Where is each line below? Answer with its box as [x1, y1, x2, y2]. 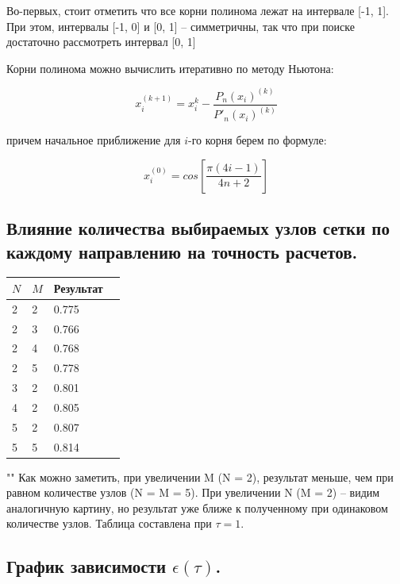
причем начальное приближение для [6, 132, 181, 148]
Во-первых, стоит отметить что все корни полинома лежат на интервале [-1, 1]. [6, 2, 389, 18]
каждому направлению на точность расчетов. [6, 239, 358, 263]
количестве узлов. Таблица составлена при [6, 515, 212, 532]
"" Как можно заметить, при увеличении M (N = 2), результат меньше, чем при [6, 468, 394, 485]
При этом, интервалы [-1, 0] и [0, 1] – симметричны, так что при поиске [6, 17, 355, 34]
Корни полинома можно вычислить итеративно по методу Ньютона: [6, 60, 334, 76]
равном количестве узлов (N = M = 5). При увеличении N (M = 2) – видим [6, 484, 380, 501]
